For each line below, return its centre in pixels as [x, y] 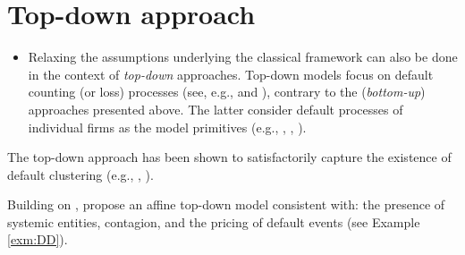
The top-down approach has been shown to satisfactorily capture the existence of [229, 157]
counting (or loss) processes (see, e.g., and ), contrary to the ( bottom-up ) [227, 92]
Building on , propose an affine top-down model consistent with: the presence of [226, 204]
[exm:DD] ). [38, 239]
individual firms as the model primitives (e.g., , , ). [167, 127]
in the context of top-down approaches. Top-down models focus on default [231, 74]
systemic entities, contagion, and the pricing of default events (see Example [214, 221]
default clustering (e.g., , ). [80, 174]
